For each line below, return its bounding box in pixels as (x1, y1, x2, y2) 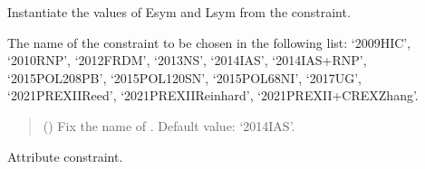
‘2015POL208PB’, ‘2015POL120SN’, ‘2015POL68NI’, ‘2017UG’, (7, 68, 362, 87)
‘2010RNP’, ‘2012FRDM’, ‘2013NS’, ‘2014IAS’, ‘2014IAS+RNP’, (7, 51, 367, 70)
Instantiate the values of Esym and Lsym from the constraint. (7, 3, 351, 21)
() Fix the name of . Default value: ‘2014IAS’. (43, 116, 295, 135)
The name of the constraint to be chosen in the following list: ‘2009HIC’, (7, 33, 411, 52)
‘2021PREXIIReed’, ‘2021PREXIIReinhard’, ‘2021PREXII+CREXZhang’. (7, 86, 419, 105)
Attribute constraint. (7, 146, 123, 165)
